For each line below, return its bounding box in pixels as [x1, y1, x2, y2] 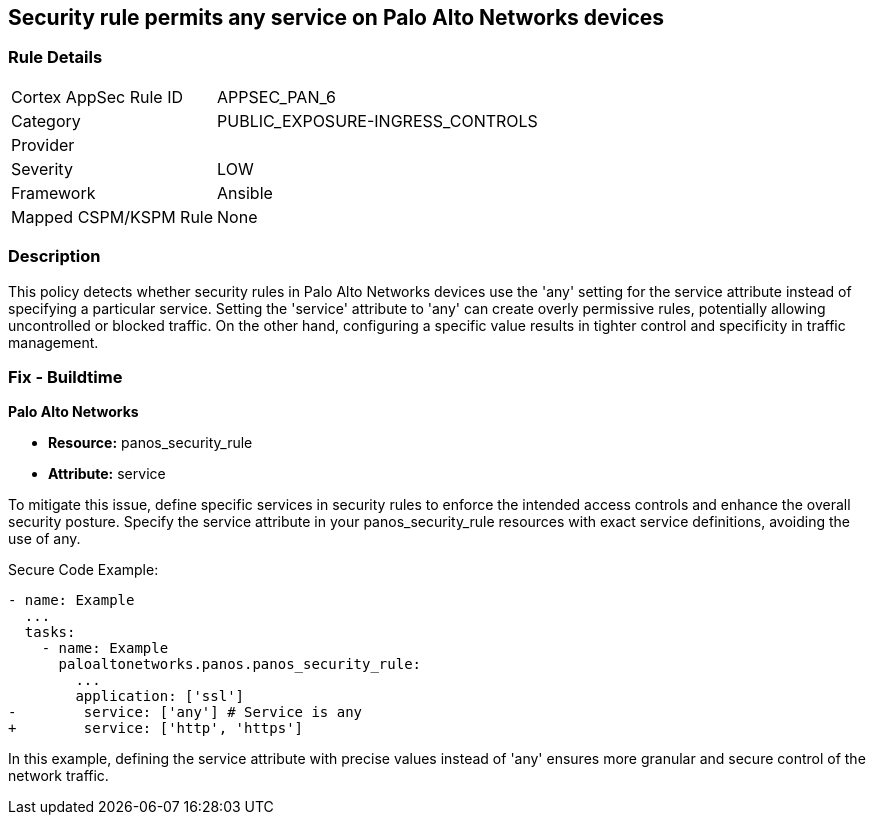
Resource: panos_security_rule [48, 434, 253, 452]
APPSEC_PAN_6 [217, 86, 336, 107]
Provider [11, 134, 75, 155]
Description [8, 246, 101, 267]
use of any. [8, 530, 81, 548]
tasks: [24, 624, 76, 641]
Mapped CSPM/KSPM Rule [11, 206, 214, 227]
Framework [11, 182, 96, 203]
